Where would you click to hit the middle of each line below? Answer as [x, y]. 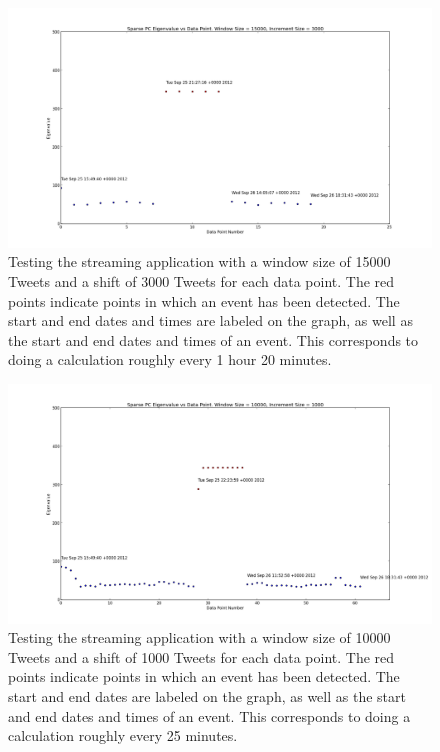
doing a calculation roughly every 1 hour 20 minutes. [170, 359]
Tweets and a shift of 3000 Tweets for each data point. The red [201, 280]
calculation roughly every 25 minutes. [123, 735]
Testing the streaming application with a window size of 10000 [199, 637]
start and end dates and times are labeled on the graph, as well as [210, 320]
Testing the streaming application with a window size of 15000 [199, 261]
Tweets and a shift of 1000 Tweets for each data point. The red [201, 656]
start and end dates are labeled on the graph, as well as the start [207, 696]
